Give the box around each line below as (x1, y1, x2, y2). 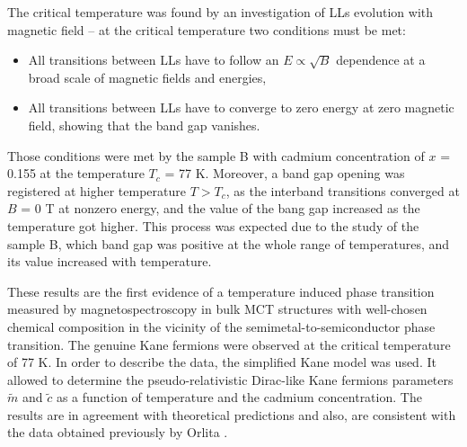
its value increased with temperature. (7, 252, 212, 271)
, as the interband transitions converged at (225, 181, 460, 200)
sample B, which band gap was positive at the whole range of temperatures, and (7, 234, 450, 253)
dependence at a (336, 50, 426, 69)
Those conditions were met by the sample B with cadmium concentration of (7, 146, 425, 165)
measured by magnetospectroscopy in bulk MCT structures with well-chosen (7, 299, 427, 318)
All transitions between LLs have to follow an (28, 50, 279, 69)
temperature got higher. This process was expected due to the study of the (7, 216, 419, 235)
